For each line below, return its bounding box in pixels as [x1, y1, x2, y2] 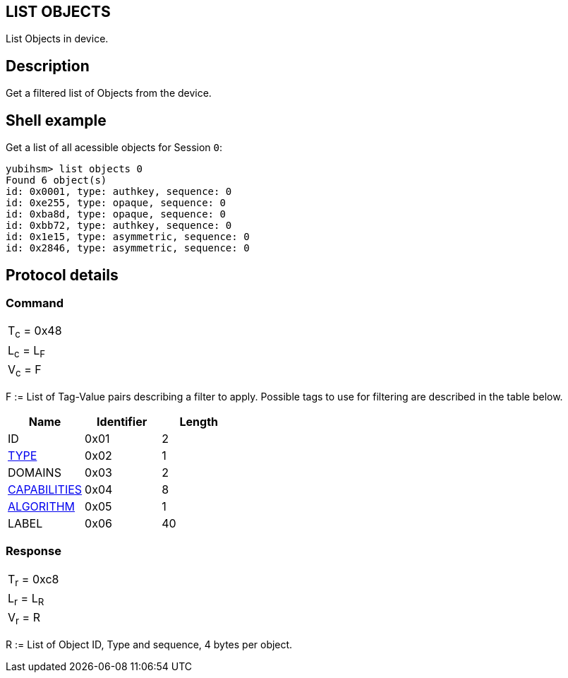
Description [6, 56, 90, 75]
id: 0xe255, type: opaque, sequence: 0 [6, 197, 226, 209]
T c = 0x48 [8, 323, 62, 340]
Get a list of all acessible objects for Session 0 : [6, 141, 223, 154]
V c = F [8, 362, 42, 379]
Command [6, 295, 64, 310]
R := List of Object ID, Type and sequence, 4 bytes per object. [6, 638, 293, 651]
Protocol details [6, 266, 119, 284]
